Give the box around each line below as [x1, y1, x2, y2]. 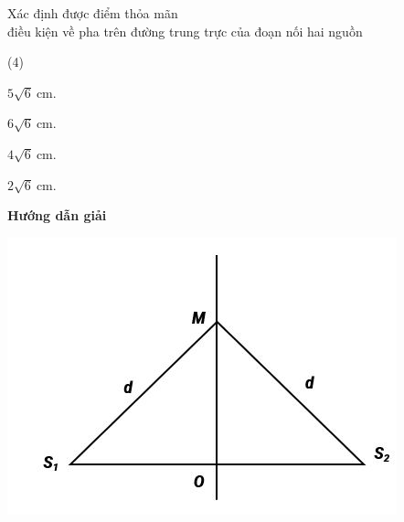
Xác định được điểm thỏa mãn [7, 4, 178, 22]
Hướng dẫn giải [7, 206, 107, 225]
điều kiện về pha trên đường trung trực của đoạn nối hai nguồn [7, 21, 363, 40]
